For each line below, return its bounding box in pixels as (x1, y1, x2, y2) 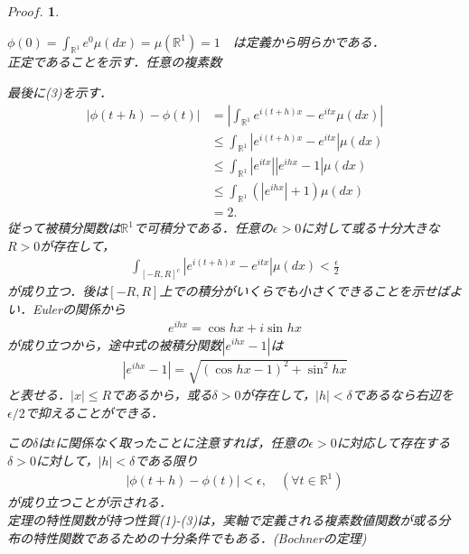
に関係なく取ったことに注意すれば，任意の (55, 433, 309, 452)
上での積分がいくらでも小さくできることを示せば (159, 282, 450, 300)
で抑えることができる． (24, 402, 164, 421)
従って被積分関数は (7, 218, 121, 237)
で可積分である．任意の (133, 218, 273, 237)
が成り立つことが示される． (7, 493, 172, 512)
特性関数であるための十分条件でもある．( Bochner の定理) (32, 528, 367, 547)
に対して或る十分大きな (301, 218, 440, 237)
